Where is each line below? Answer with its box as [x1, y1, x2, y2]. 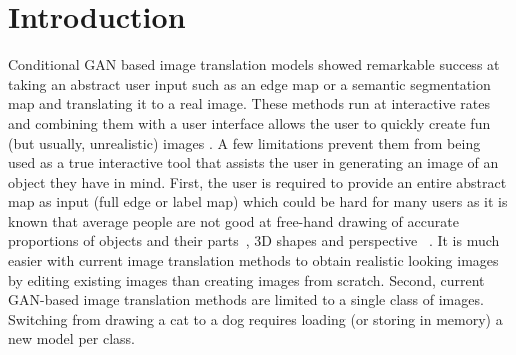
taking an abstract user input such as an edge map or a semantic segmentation [8, 73, 491, 94]
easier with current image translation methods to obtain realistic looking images [8, 250, 499, 271]
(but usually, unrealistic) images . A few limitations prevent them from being [8, 132, 481, 153]
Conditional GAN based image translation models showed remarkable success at [8, 54, 500, 75]
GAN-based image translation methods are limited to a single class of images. [8, 289, 484, 310]
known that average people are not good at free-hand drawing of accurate [8, 210, 459, 231]
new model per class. [8, 328, 135, 349]
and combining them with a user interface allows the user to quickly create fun [8, 112, 491, 133]
